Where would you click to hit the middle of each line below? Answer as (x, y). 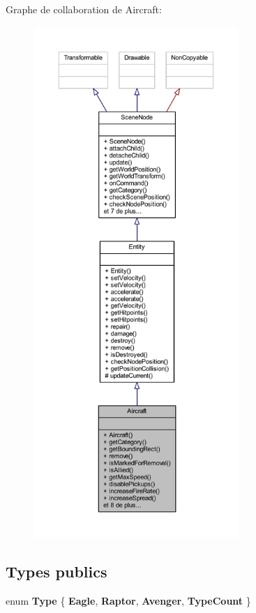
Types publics (57, 571)
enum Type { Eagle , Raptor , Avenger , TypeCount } (128, 600)
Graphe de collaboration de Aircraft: (84, 9)
